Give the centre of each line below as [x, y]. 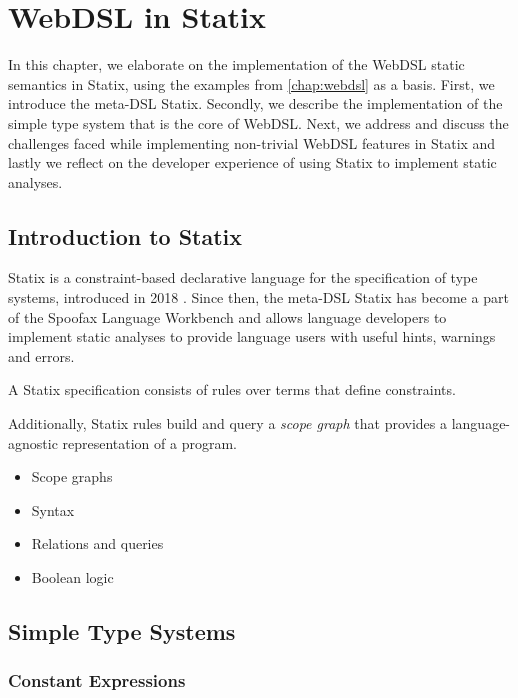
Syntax [53, 509]
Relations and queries [97, 543]
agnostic [33, 442]
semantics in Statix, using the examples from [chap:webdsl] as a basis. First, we [251, 83]
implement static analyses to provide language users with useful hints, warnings [252, 336]
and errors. [41, 355]
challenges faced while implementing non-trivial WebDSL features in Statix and [252, 142]
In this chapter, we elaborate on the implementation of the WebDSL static [236, 64]
